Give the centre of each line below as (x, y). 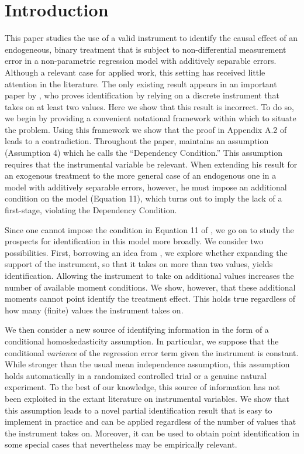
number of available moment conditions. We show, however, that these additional (150, 287)
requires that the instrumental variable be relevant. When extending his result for (151, 164)
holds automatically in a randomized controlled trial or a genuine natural (136, 375)
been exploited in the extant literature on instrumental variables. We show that (147, 398)
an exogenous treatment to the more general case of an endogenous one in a (141, 175)
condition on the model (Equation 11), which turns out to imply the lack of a (144, 198)
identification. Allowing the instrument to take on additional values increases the (149, 275)
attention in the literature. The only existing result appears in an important (141, 83)
